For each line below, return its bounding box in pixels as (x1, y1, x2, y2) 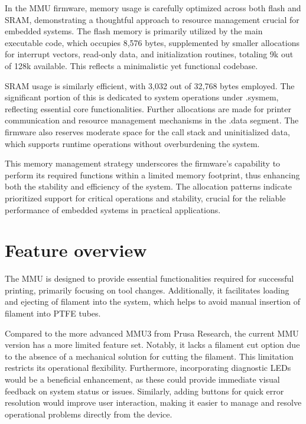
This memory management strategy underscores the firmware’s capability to (5, 157, 281, 169)
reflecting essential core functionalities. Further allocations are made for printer (5, 102, 291, 115)
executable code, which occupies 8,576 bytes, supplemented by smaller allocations (5, 36, 300, 48)
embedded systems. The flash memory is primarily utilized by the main (5, 25, 263, 37)
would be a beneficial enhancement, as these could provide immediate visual (5, 373, 280, 385)
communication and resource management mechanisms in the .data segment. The (5, 114, 299, 126)
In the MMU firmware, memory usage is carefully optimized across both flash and (5, 2, 301, 14)
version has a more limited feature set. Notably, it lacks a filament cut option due (5, 338, 300, 351)
